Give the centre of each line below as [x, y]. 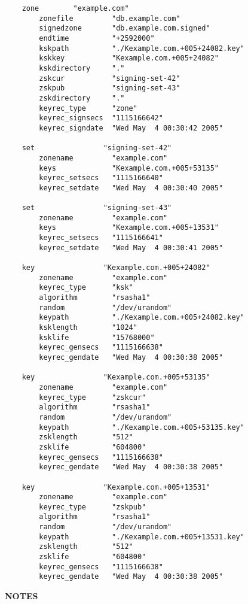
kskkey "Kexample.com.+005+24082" [129, 58]
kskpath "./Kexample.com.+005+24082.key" [142, 48]
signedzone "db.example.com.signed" [125, 28]
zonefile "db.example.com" [110, 18]
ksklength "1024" [88, 327]
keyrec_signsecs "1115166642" [101, 118]
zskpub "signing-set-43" [110, 88]
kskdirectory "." [82, 68]
